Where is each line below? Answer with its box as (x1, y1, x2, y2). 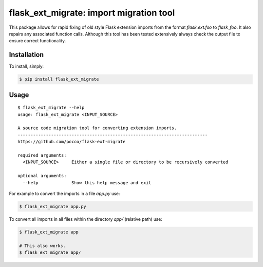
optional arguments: (18, 173, 67, 179)
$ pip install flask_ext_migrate (19, 76, 99, 82)
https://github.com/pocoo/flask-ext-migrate (18, 139, 126, 145)
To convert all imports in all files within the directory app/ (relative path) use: (9, 216, 163, 222)
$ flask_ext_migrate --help (18, 105, 85, 111)
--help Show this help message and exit (22, 180, 151, 185)
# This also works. (19, 243, 66, 248)
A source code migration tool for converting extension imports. (18, 125, 177, 131)
